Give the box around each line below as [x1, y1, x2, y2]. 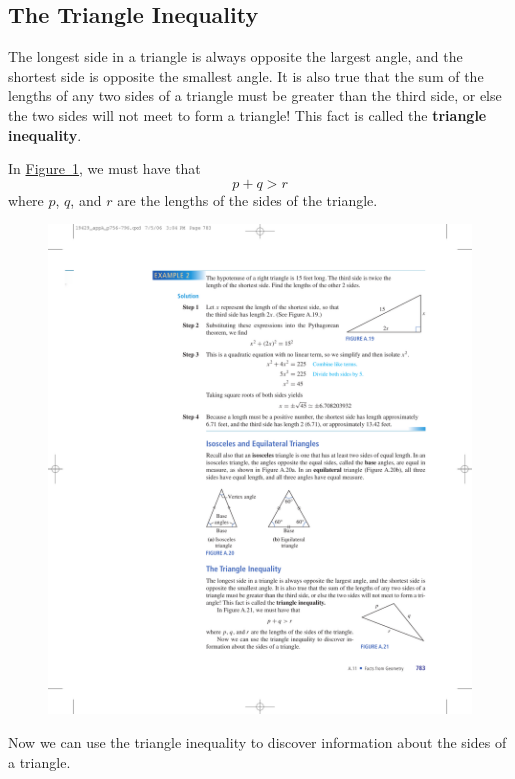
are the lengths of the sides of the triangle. [117, 189, 378, 210]
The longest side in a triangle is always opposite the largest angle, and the [8, 46, 463, 67]
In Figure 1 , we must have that [8, 158, 201, 179]
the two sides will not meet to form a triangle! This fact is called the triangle [8, 104, 487, 125]
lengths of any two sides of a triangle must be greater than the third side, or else [8, 85, 502, 106]
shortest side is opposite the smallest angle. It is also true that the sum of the [8, 65, 484, 86]
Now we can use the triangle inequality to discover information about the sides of [8, 731, 507, 752]
